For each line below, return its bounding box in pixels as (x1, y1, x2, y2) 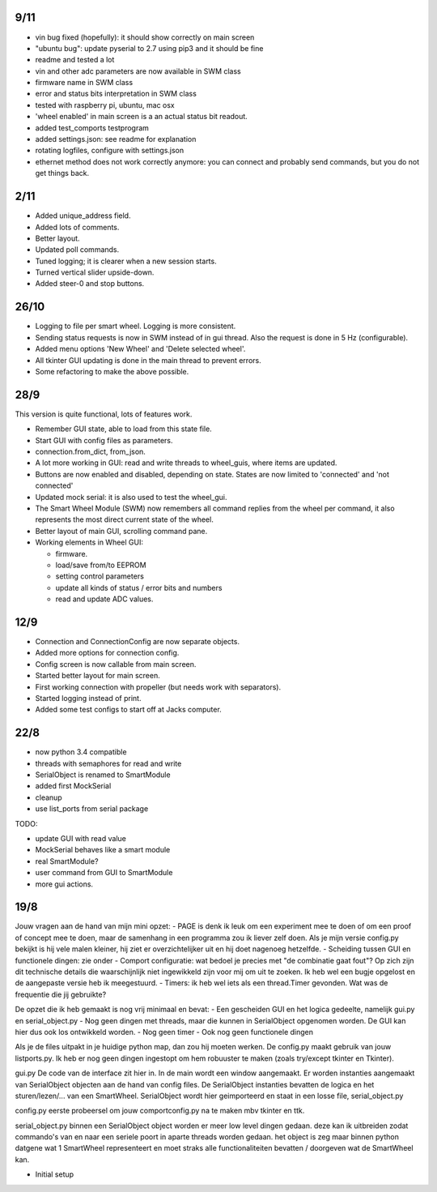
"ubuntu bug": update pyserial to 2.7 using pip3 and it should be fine (35, 43, 264, 53)
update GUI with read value (35, 833, 127, 843)
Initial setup (35, 1169, 74, 1179)
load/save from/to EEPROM (55, 560, 146, 570)
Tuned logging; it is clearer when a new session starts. (35, 256, 218, 266)
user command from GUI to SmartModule (35, 868, 173, 878)
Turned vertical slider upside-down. (35, 267, 155, 277)
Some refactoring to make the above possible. (35, 366, 189, 376)
